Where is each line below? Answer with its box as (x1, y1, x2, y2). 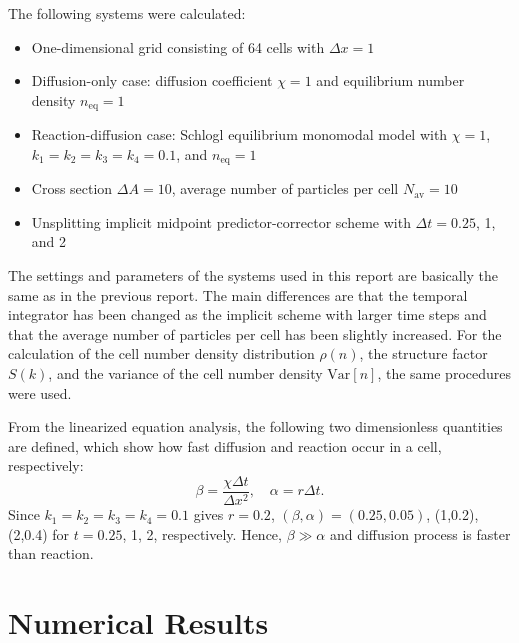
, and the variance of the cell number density (48, 363, 323, 384)
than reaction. (8, 543, 94, 564)
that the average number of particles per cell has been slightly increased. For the (8, 323, 502, 344)
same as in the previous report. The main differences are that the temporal (8, 284, 468, 305)
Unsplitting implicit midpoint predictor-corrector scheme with (31, 211, 411, 232)
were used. (8, 382, 72, 403)
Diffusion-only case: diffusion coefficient (31, 70, 273, 91)
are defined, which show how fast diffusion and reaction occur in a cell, (8, 435, 442, 456)
